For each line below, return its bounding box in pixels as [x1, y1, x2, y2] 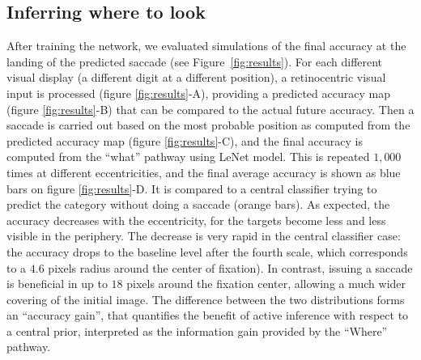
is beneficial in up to [6, 275, 108, 292]
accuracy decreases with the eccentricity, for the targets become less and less [6, 211, 386, 228]
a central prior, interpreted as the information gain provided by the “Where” [6, 322, 388, 339]
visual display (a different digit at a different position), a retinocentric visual [6, 69, 386, 86]
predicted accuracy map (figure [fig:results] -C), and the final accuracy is [6, 132, 363, 149]
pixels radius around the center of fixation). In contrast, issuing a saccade [48, 259, 413, 276]
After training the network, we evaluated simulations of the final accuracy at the [6, 37, 406, 54]
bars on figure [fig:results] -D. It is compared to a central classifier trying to [6, 180, 377, 197]
